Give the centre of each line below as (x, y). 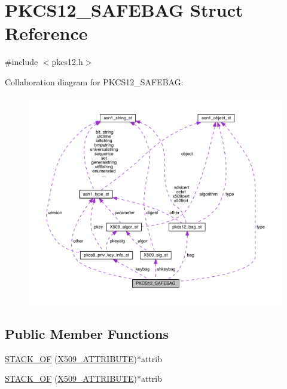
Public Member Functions (87, 333)
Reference (46, 33)
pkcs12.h (67, 62)
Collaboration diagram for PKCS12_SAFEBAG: (94, 81)
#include (22, 62)
